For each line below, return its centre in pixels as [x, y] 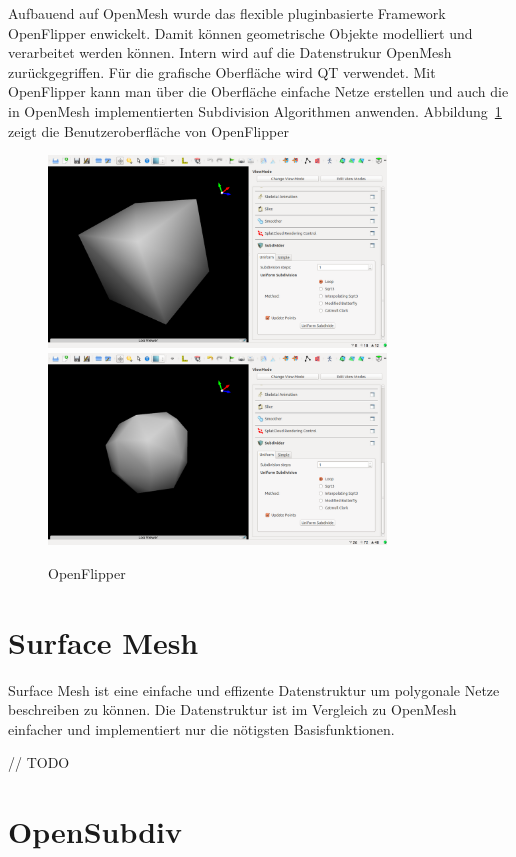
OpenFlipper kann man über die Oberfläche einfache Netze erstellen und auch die [258, 91]
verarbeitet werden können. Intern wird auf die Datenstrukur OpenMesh [230, 52]
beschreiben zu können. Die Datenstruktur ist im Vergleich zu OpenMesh [232, 709]
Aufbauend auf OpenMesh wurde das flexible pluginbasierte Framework [227, 13]
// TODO [39, 762]
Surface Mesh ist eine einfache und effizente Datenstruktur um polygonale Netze [254, 689]
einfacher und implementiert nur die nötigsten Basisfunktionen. [201, 728]
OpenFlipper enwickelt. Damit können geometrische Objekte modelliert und [240, 32]
